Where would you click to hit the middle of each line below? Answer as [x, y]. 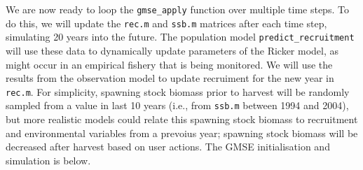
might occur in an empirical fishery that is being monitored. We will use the [169, 64]
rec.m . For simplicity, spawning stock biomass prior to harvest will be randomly [178, 91]
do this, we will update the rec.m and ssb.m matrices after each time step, [166, 23]
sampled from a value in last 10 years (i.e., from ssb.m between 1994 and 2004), [177, 105]
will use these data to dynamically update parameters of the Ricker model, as [172, 50]
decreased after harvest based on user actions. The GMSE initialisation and [168, 147]
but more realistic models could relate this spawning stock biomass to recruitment [182, 119]
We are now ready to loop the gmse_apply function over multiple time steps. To [177, 9]
